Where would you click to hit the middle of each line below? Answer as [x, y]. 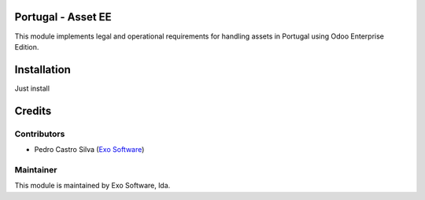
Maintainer [36, 169]
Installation [42, 70]
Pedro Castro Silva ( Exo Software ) [89, 149]
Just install [32, 88]
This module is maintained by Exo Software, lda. [92, 186]
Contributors [40, 134]
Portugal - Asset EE [63, 17]
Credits [33, 111]
